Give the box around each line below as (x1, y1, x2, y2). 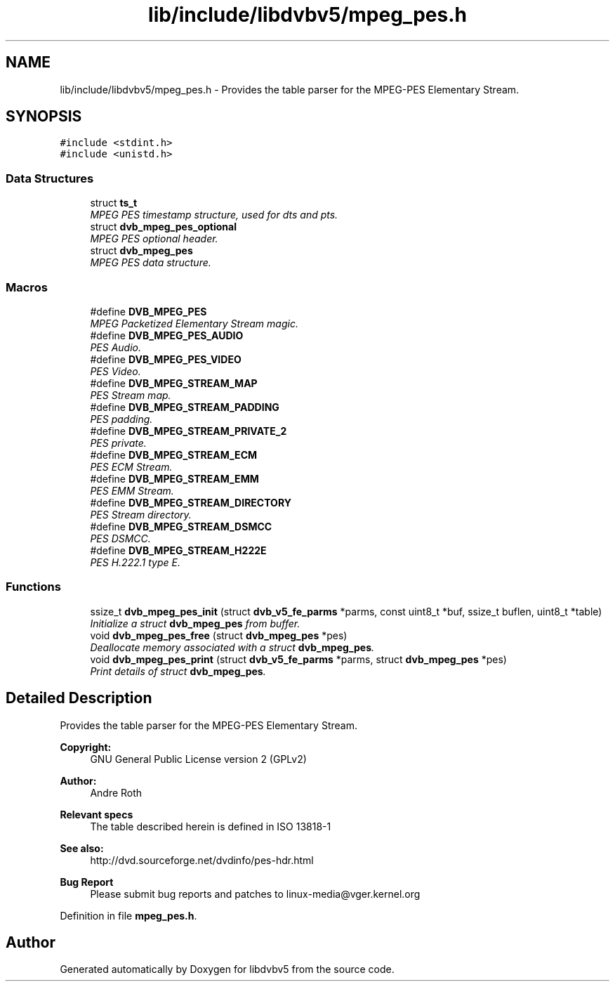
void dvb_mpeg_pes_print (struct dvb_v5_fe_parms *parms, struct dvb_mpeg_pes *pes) (90, 653, 507, 665)
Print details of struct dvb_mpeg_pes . (90, 665, 266, 677)
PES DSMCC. (90, 532, 151, 544)
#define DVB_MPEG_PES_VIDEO (90, 353, 242, 365)
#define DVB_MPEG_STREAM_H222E (90, 544, 267, 556)
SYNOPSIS (6, 107, 82, 126)
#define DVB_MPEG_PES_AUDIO (90, 329, 244, 341)
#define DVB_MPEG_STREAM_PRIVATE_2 (90, 424, 287, 437)
